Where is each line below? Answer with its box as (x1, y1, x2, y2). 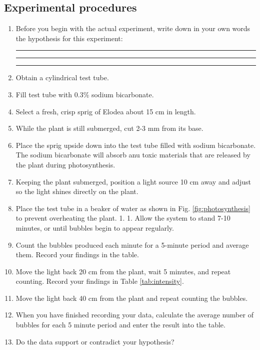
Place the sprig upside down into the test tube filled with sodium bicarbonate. (15, 139, 256, 150)
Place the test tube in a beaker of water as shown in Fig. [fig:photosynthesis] (15, 203, 250, 213)
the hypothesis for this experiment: (15, 33, 123, 43)
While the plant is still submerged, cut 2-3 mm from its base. (15, 123, 203, 133)
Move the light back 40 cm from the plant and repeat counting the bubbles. (15, 292, 248, 303)
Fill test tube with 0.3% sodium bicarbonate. (15, 89, 154, 99)
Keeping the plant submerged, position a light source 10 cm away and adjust (15, 176, 251, 187)
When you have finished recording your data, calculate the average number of (15, 309, 253, 320)
